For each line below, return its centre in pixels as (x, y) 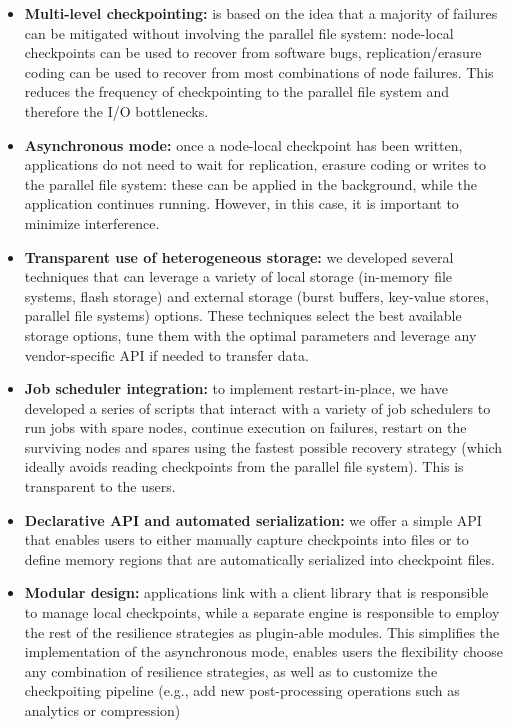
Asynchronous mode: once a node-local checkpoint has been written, (243, 144)
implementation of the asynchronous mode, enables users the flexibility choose (263, 651)
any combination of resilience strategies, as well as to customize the (231, 670)
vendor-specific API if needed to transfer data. (166, 354)
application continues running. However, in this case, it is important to (241, 203)
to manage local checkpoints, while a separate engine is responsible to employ (262, 612)
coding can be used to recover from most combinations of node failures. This (259, 71)
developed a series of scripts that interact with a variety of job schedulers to (257, 407)
